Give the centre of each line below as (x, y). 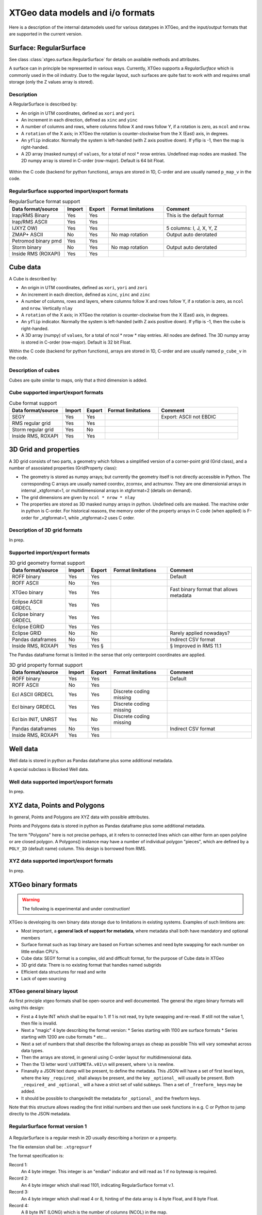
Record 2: (19, 1178)
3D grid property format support (46, 665)
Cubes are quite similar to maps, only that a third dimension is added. (78, 380)
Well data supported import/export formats (61, 781)
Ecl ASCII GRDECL (33, 694)
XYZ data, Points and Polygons (57, 805)
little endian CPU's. (40, 951)
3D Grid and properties (44, 450)
